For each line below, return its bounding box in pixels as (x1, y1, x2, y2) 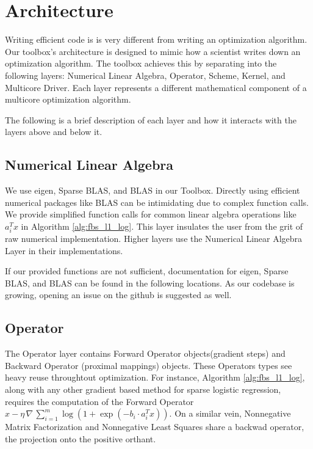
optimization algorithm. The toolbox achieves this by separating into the (5, 57, 277, 70)
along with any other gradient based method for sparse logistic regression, (5, 382, 281, 395)
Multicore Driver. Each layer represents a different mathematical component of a (5, 81, 307, 93)
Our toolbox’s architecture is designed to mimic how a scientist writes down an (5, 45, 301, 57)
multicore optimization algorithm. (5, 93, 131, 106)
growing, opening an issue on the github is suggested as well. (5, 288, 232, 301)
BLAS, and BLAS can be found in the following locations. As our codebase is (5, 276, 295, 289)
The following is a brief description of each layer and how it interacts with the (5, 113, 297, 126)
